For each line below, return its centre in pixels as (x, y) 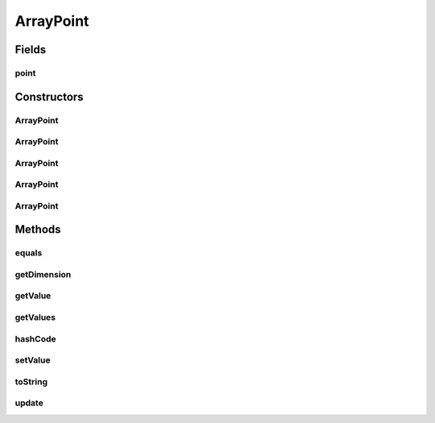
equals (29, 253)
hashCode (35, 338)
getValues (35, 317)
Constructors (49, 97)
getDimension (43, 274)
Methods (38, 230)
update (29, 403)
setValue (33, 360)
